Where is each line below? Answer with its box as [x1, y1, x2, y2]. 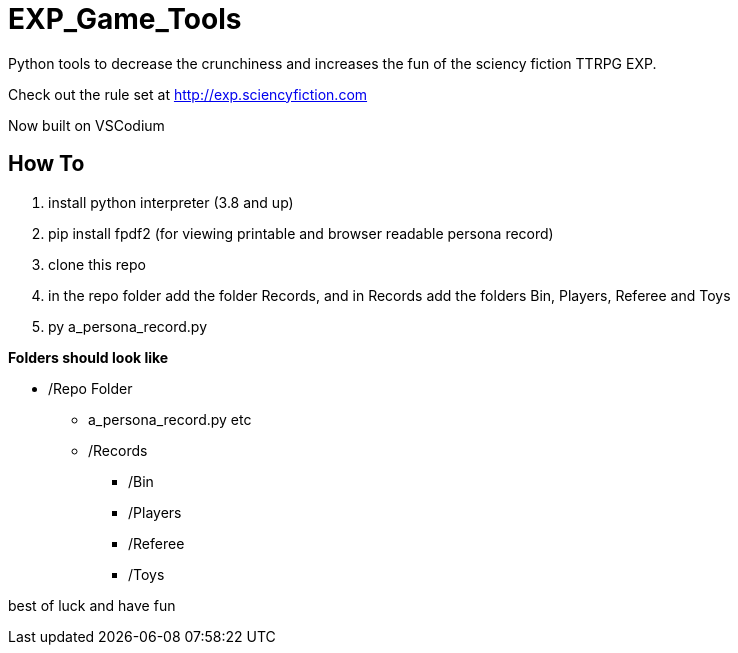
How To [8, 151, 85, 177]
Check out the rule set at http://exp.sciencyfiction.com [8, 85, 368, 103]
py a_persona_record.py [48, 317, 208, 335]
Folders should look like [8, 348, 169, 366]
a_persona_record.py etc [88, 410, 252, 428]
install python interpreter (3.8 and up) [48, 193, 294, 211]
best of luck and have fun [8, 596, 176, 614]
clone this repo [48, 255, 146, 273]
